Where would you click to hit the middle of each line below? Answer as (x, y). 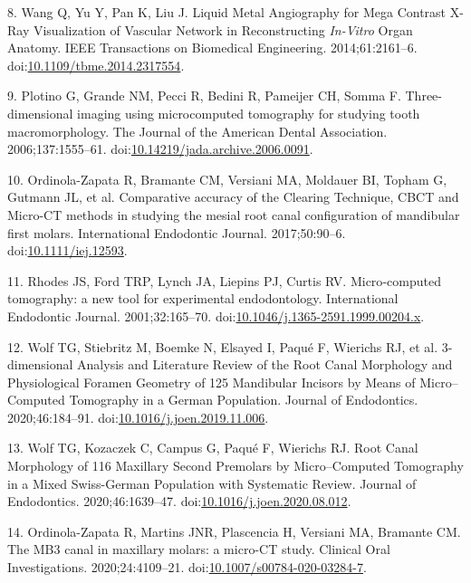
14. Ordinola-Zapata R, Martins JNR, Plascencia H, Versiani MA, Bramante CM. (234, 531)
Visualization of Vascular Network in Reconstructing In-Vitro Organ (223, 29)
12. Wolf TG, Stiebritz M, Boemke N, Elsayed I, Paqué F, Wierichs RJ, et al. (223, 346)
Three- (423, 96)
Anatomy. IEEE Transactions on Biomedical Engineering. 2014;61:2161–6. (212, 48)
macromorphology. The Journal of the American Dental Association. (197, 131)
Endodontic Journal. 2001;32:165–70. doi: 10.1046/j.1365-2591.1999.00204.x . (216, 315)
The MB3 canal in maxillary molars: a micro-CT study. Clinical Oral (199, 549)
